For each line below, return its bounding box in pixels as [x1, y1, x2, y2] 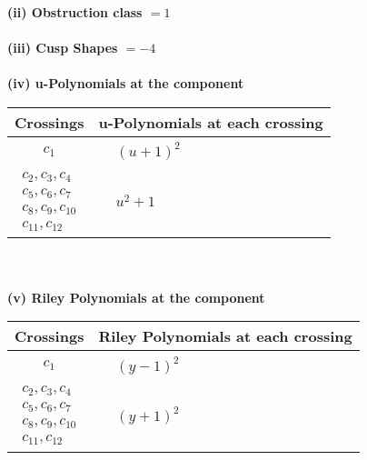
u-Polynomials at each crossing [98, 111, 323, 133]
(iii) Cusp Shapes [7, 38, 118, 57]
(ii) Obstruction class [7, 3, 143, 21]
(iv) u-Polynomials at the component [7, 74, 244, 93]
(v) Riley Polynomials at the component [7, 287, 265, 306]
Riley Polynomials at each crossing [98, 325, 352, 347]
